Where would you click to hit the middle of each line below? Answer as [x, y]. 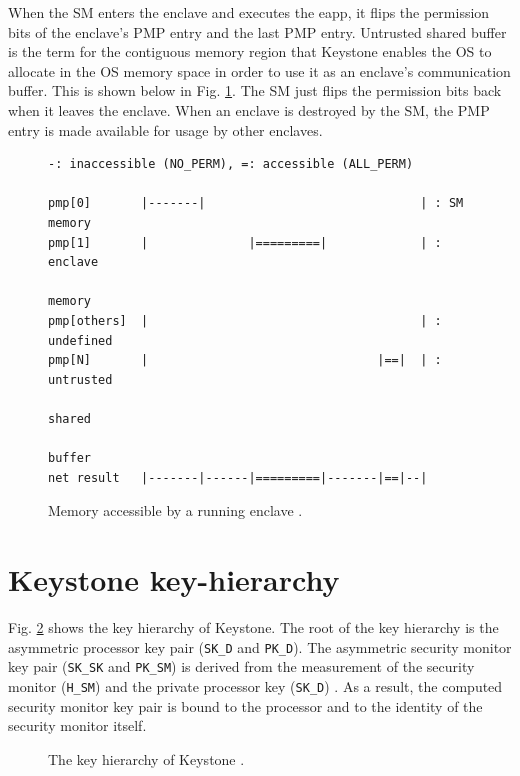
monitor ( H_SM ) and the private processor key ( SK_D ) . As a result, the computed [255, 685]
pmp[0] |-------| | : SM [256, 203]
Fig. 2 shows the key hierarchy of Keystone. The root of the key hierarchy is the [253, 626]
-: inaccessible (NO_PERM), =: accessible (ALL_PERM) [231, 164]
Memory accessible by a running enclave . [175, 510]
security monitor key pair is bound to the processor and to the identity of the [245, 705]
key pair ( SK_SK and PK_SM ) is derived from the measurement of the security [241, 666]
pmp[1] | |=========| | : [245, 242]
